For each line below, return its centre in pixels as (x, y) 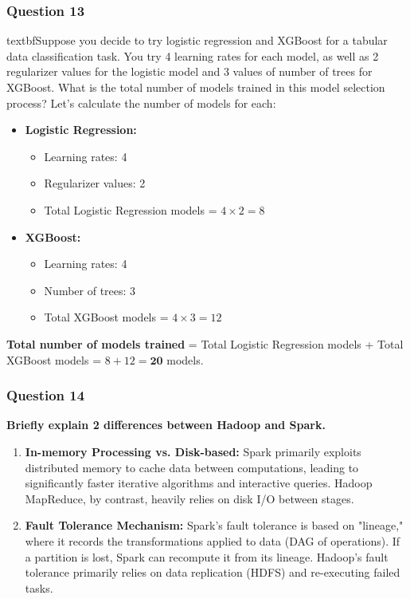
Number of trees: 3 (90, 290)
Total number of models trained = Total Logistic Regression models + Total (205, 343)
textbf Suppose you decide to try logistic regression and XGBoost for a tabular (197, 40)
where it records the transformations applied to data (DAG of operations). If (213, 540)
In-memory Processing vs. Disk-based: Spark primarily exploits (193, 451)
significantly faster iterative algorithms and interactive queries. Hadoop (199, 483)
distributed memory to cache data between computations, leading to (192, 467)
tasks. (39, 587)
